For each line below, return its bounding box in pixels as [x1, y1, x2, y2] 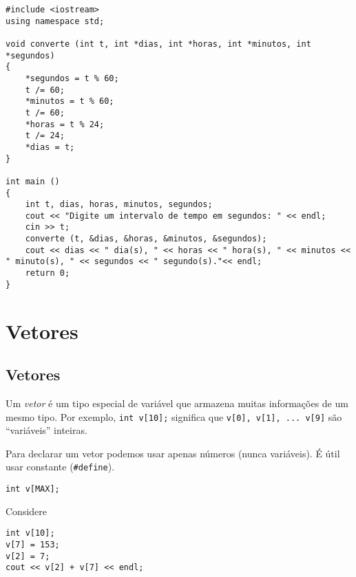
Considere [6, 503, 48, 518]
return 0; [25, 268, 70, 279]
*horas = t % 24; [25, 119, 105, 129]
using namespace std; [6, 16, 105, 26]
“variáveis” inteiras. [6, 423, 87, 437]
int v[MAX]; [6, 484, 60, 494]
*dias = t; [25, 142, 75, 152]
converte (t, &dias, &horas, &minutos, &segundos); [25, 234, 267, 244]
